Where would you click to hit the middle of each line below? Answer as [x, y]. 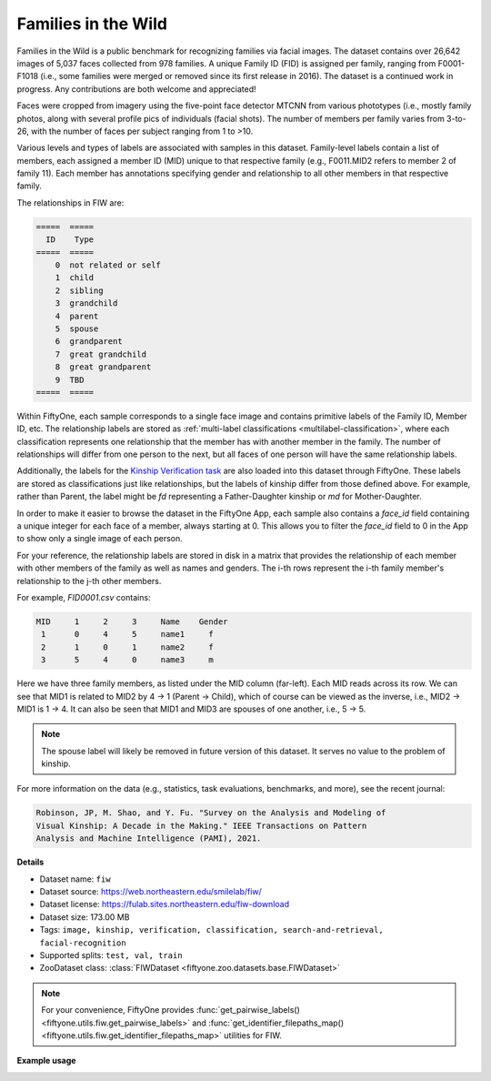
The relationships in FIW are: [70, 202]
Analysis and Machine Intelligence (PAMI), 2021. [149, 839]
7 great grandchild [101, 354]
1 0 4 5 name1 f [127, 634]
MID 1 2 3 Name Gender [132, 621]
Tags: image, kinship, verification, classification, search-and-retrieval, [211, 930]
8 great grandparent [103, 367]
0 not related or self [108, 265]
